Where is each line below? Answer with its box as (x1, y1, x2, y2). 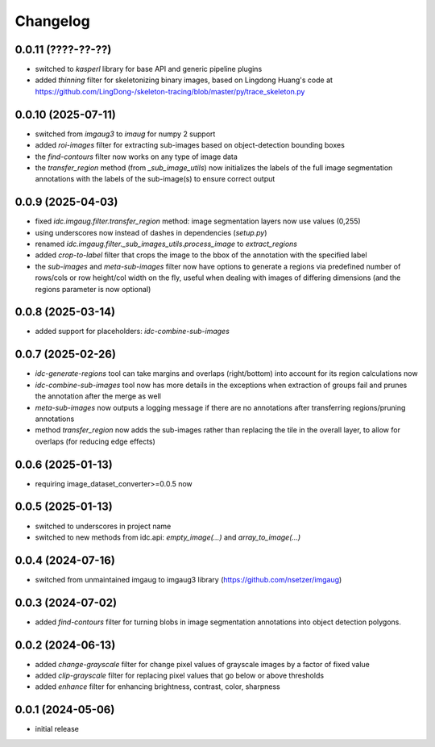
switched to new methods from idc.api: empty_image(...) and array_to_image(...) (35, 532, 301, 542)
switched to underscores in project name (35, 521, 172, 531)
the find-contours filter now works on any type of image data (35, 152, 238, 161)
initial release (35, 724, 80, 734)
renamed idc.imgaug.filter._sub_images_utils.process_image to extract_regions (35, 239, 298, 248)
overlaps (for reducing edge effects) (35, 436, 156, 446)
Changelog (14, 12, 90, 30)
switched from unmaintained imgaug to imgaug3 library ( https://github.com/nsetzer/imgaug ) (35, 574, 342, 584)
